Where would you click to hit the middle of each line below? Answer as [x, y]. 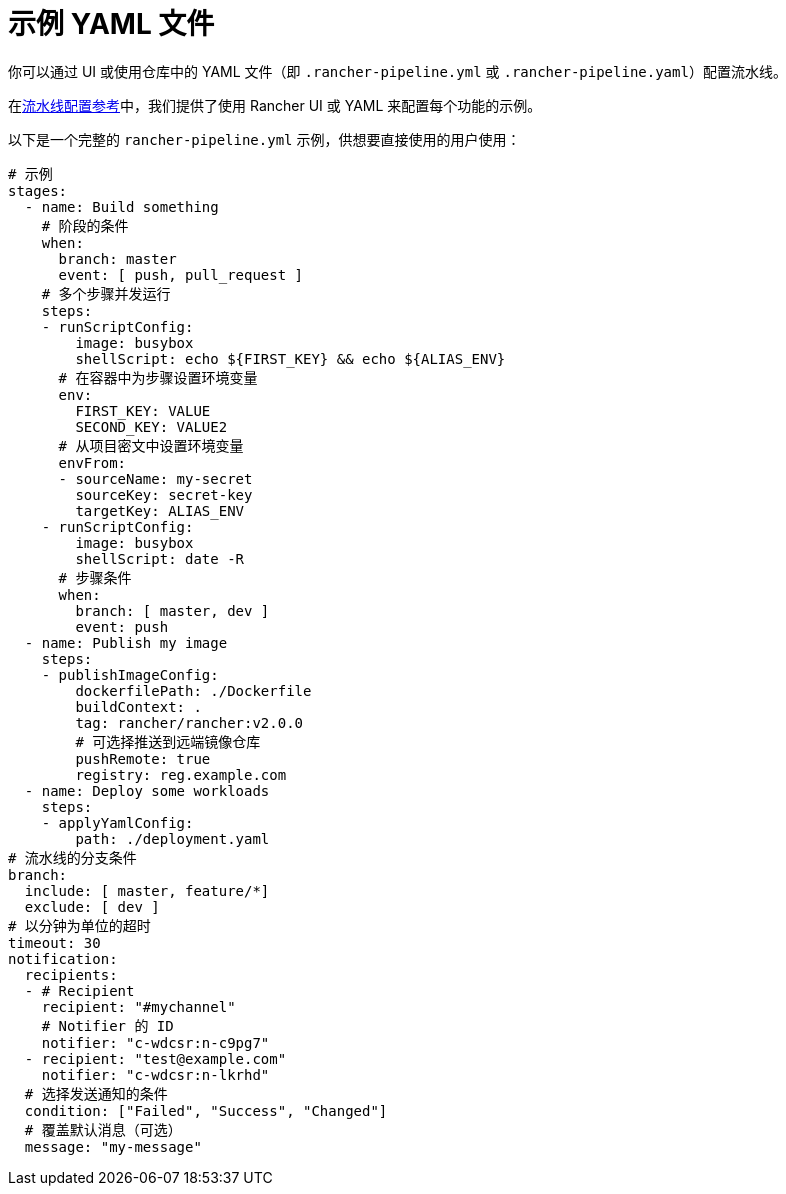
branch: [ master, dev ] [172, 610]
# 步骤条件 [95, 577]
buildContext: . [138, 706]
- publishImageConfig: [130, 674]
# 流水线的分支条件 [72, 857]
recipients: [71, 974]
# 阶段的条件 [85, 225]
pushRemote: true [143, 758]
